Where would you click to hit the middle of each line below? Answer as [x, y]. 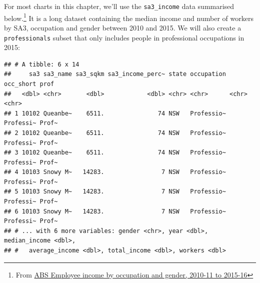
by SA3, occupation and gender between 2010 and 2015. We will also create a [123, 27]
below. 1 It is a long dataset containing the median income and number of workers [129, 17]
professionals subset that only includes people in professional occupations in [124, 37]
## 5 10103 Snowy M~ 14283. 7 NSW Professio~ [115, 192]
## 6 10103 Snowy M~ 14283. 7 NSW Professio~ [115, 211]
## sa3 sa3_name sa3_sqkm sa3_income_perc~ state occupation [115, 74]
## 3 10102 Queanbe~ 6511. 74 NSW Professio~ [115, 153]
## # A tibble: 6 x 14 [42, 64]
